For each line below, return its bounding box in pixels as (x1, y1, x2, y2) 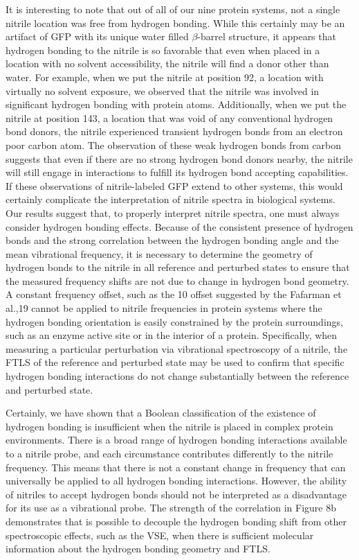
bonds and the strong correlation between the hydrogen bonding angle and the (6, 233, 339, 247)
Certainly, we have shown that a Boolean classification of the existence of (6, 405, 316, 420)
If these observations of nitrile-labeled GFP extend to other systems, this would (6, 178, 343, 193)
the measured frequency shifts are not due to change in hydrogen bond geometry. (6, 273, 349, 288)
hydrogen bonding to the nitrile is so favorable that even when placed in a (6, 42, 320, 57)
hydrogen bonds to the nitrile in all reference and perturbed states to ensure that (6, 260, 350, 274)
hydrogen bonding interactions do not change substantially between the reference (6, 369, 349, 383)
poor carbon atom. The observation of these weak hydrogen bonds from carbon (6, 137, 342, 152)
